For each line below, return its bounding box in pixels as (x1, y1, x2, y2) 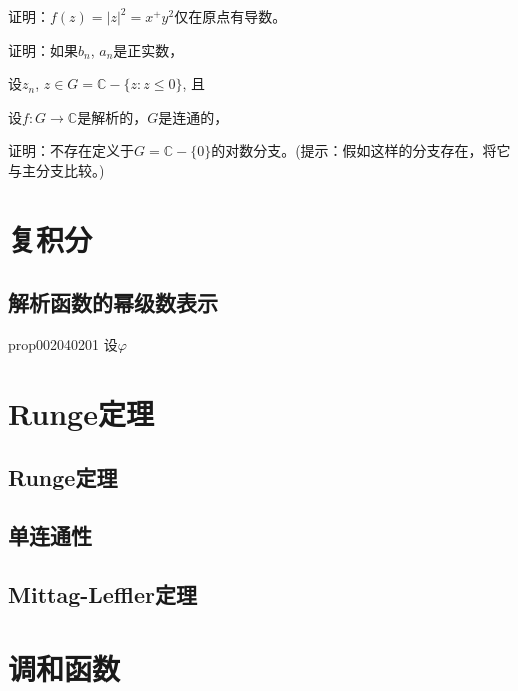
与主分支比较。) (8, 159, 105, 180)
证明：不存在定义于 (8, 140, 134, 161)
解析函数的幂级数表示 (8, 287, 218, 318)
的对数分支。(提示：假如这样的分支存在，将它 (211, 140, 511, 161)
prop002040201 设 (8, 334, 118, 355)
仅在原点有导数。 (174, 6, 287, 26)
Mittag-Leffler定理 (8, 579, 197, 610)
